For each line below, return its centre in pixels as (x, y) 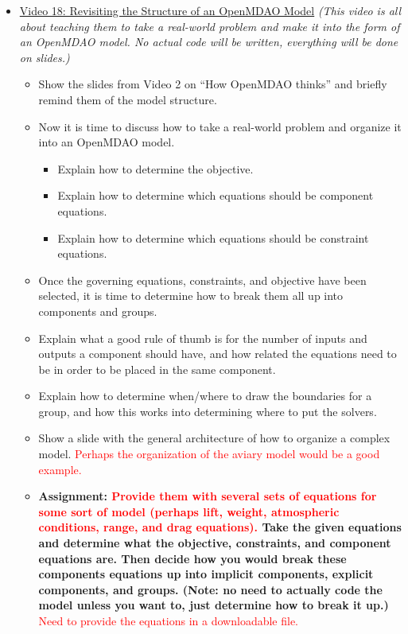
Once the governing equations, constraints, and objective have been (202, 280)
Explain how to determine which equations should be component (216, 195)
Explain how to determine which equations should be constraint (213, 237)
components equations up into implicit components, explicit (206, 574)
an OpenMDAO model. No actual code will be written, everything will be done (209, 42)
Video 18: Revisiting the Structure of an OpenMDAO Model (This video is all (210, 10)
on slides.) (45, 57)
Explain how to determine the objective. (155, 168)
